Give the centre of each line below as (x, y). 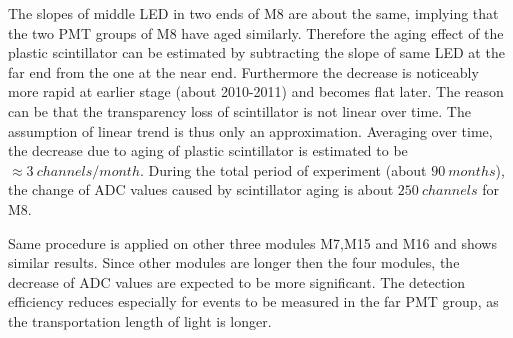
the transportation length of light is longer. (140, 320)
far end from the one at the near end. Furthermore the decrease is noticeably (243, 71)
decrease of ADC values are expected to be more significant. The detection (237, 281)
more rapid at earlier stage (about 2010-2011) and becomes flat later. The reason (256, 91)
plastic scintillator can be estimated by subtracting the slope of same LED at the (256, 52)
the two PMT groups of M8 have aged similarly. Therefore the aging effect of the (256, 32)
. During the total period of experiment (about (283, 169)
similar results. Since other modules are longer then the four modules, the (234, 262)
